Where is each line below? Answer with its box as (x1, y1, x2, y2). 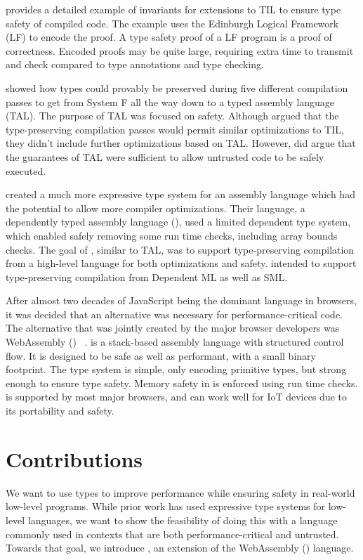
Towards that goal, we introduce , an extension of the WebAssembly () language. (6, 540, 354, 555)
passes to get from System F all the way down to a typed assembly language (6, 94, 335, 109)
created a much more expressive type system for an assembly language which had (6, 187, 355, 202)
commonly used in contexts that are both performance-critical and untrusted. (6, 526, 339, 541)
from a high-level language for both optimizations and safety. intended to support (6, 256, 357, 271)
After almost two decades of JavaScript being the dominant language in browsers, (6, 293, 357, 308)
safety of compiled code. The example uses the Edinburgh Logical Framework (6, 15, 339, 30)
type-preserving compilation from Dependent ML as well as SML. (6, 269, 288, 284)
